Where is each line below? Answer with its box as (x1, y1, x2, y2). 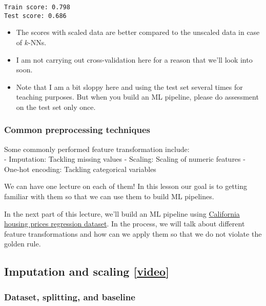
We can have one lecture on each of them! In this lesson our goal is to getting (4, 181, 247, 192)
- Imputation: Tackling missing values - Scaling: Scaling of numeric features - (4, 154, 245, 164)
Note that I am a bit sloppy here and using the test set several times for (16, 81, 243, 92)
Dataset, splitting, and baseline (4, 290, 135, 303)
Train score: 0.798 (4, 4, 70, 11)
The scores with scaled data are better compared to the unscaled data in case (16, 27, 260, 37)
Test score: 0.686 (4, 12, 67, 20)
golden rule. (4, 238, 41, 249)
